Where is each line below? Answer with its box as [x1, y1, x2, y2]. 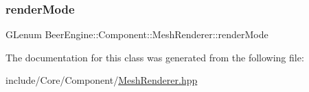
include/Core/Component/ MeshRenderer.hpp [5, 73, 198, 87]
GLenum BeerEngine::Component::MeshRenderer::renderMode [5, 27, 268, 42]
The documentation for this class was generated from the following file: [5, 50, 304, 64]
